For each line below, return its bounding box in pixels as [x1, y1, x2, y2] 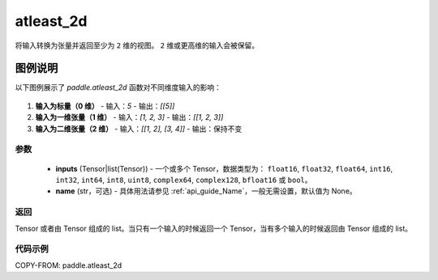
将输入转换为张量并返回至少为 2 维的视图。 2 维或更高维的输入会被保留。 [15, 40, 260, 50]
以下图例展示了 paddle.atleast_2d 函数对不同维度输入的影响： [15, 83, 222, 92]
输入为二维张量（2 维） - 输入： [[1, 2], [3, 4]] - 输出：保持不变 [35, 124, 243, 134]
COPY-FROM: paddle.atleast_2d [15, 260, 122, 270]
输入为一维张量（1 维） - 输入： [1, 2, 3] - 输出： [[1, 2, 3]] [35, 112, 224, 122]
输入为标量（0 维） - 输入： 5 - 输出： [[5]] [35, 101, 175, 111]
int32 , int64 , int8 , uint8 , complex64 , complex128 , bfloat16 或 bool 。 [55, 175, 312, 185]
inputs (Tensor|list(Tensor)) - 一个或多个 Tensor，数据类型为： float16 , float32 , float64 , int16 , [55, 163, 393, 173]
